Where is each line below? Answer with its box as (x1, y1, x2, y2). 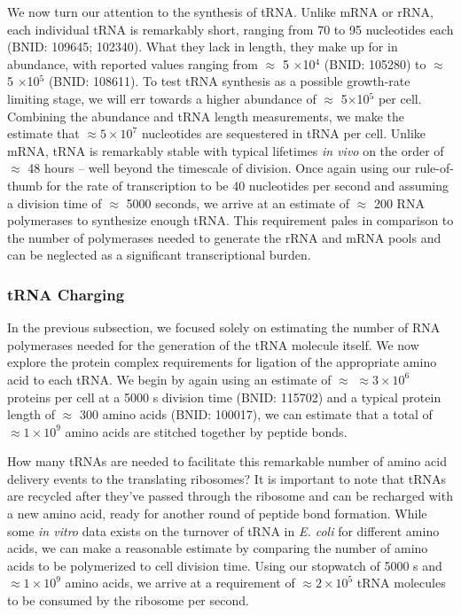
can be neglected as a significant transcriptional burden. (7, 245, 311, 264)
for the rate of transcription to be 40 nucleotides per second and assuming (46, 175, 449, 194)
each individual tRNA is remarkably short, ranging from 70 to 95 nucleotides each (7, 19, 454, 38)
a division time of (7, 193, 102, 212)
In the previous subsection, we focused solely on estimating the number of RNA (7, 318, 441, 337)
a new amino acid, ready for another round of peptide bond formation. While (7, 504, 427, 523)
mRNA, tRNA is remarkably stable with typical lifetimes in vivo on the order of (7, 141, 444, 160)
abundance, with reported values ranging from (7, 54, 258, 73)
